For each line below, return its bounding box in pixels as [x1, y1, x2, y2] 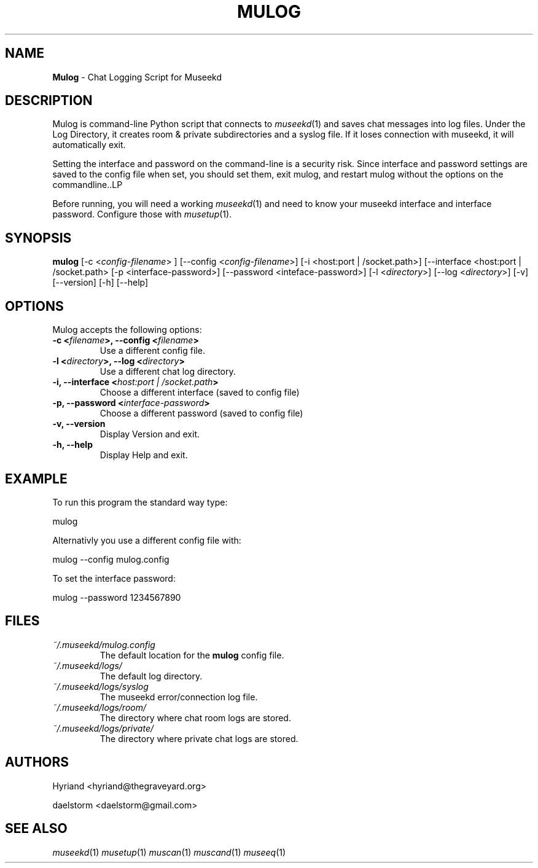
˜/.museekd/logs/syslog [52, 681, 149, 692]
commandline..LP [52, 179, 123, 190]
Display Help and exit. [99, 450, 188, 461]
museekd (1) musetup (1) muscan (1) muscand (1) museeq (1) [52, 846, 286, 858]
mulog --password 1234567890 [52, 592, 181, 603]
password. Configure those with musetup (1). [52, 209, 232, 220]
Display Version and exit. [99, 429, 200, 440]
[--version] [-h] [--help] [52, 277, 149, 288]
